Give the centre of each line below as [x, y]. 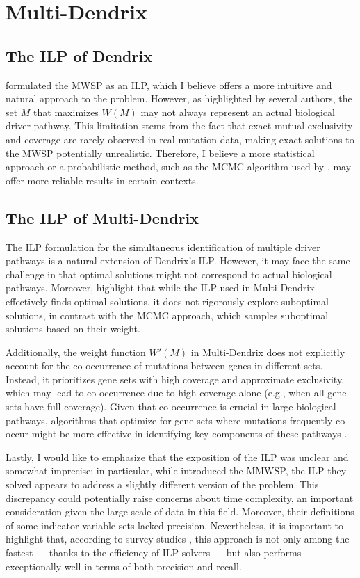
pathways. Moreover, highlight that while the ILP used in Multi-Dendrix [160, 288]
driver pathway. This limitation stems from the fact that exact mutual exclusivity [179, 126]
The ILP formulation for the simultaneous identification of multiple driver [163, 247]
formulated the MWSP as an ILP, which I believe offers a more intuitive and [169, 85]
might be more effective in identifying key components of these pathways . [189, 434]
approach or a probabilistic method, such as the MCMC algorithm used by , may [179, 167]
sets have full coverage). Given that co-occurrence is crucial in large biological [171, 407]
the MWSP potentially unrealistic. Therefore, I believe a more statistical [160, 153]
